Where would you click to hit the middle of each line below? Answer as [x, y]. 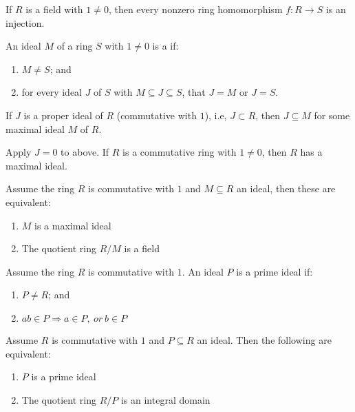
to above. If [85, 152]
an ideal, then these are [286, 188]
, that [194, 92]
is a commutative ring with [180, 152]
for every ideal [52, 92]
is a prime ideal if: [275, 271]
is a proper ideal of [63, 115]
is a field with [54, 9]
